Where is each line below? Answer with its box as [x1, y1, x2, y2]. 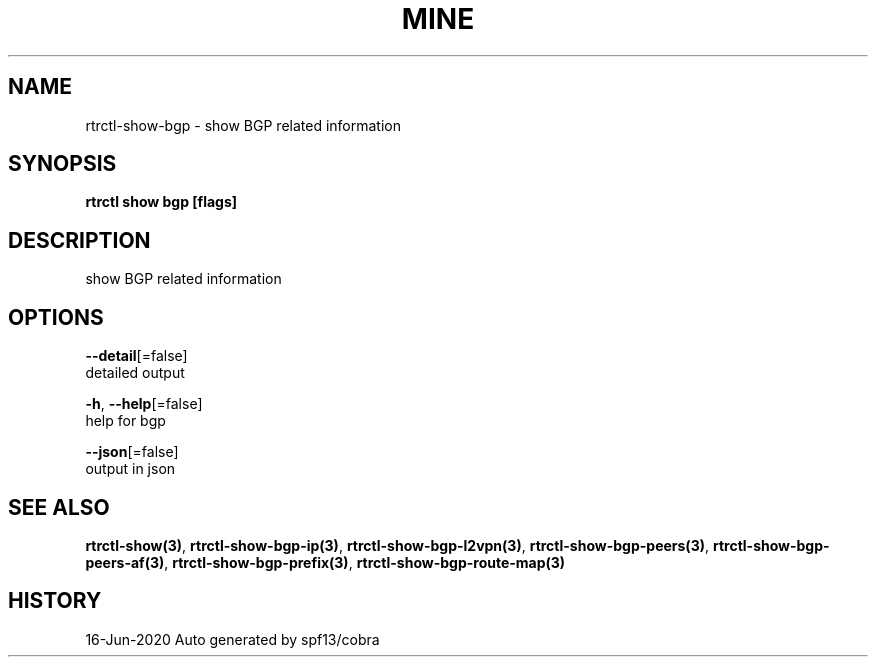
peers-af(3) [85, 553, 165, 571]
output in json [85, 460, 176, 478]
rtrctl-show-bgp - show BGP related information [85, 116, 401, 134]
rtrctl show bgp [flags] [85, 193, 238, 211]
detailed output [85, 364, 185, 382]
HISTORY [8, 588, 102, 614]
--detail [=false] [85, 347, 188, 365]
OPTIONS [8, 304, 104, 330]
